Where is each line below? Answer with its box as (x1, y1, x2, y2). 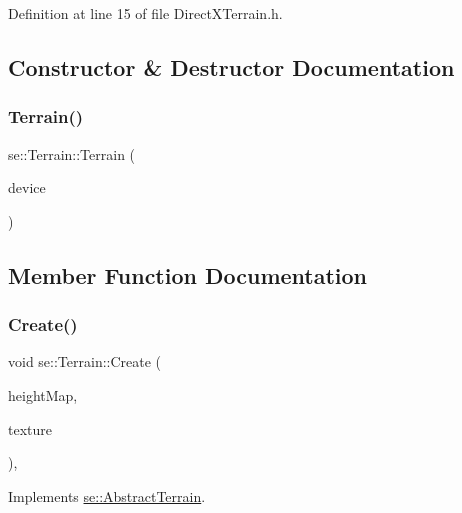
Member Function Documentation (8, 259, 368, 290)
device (8, 177, 46, 198)
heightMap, (8, 384, 78, 405)
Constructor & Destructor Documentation (8, 51, 455, 82)
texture (8, 418, 52, 439)
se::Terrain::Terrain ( (8, 143, 136, 164)
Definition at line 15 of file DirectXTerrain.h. (8, 3, 283, 23)
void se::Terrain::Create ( (8, 351, 162, 372)
